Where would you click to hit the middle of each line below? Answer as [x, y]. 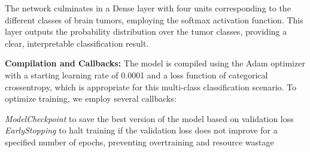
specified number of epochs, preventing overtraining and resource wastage [139, 142]
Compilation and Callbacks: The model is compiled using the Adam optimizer [155, 63]
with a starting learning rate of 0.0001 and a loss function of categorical [136, 75]
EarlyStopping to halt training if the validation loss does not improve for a [141, 130]
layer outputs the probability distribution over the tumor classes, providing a [146, 31]
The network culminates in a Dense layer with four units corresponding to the [148, 8]
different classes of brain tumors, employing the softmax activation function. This [154, 19]
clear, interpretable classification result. [77, 43]
